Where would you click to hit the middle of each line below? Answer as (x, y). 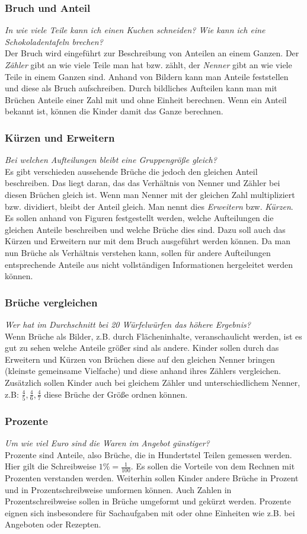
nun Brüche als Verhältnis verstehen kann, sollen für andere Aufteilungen (138, 252)
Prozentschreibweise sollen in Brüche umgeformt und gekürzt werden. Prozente (148, 501)
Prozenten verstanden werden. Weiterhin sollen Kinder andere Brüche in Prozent (152, 478)
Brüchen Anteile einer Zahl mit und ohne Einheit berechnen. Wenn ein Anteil (146, 99)
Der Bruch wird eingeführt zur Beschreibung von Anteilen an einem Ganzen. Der (152, 53)
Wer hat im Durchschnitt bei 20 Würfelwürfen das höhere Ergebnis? (128, 324)
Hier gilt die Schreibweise (51, 466)
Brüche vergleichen (51, 302)
